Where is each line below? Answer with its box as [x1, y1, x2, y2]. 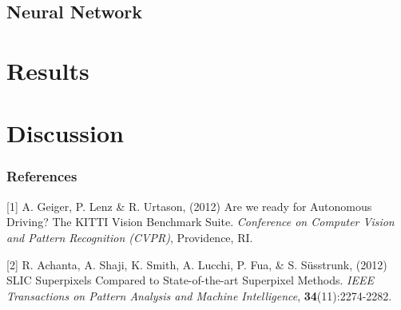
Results [6, 54, 89, 86]
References [6, 166, 77, 186]
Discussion [6, 117, 124, 149]
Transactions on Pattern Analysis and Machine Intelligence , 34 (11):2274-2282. [6, 287, 392, 304]
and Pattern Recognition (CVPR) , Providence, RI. [6, 229, 253, 245]
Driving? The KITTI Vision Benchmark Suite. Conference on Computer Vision [6, 213, 395, 230]
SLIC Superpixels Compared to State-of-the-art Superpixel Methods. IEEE [6, 272, 374, 288]
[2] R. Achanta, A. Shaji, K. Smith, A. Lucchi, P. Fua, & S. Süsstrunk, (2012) [6, 256, 387, 272]
